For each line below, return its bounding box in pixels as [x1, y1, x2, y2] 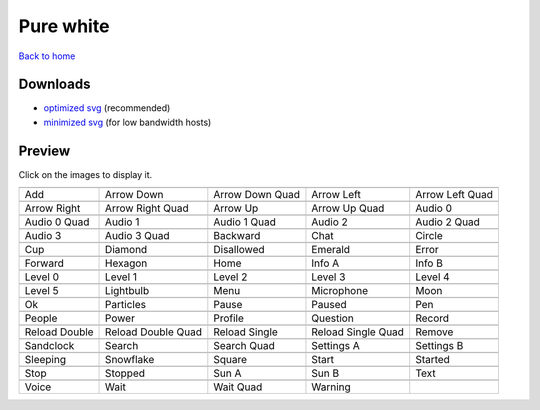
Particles [105, 298, 147, 312]
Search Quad [213, 339, 275, 353]
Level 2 [213, 270, 248, 284]
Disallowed [213, 243, 265, 257]
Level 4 [415, 270, 450, 284]
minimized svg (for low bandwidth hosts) [43, 116, 212, 128]
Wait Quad [213, 380, 263, 394]
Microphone [311, 284, 369, 298]
